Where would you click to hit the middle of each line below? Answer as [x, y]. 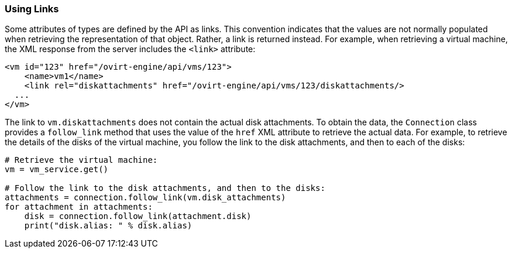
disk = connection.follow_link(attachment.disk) [138, 216]
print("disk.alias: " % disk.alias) [108, 226]
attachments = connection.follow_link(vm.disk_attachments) [145, 198]
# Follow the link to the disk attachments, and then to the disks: [165, 188]
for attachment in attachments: [79, 207]
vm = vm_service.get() [57, 170]
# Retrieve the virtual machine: [81, 160]
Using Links [32, 9]
